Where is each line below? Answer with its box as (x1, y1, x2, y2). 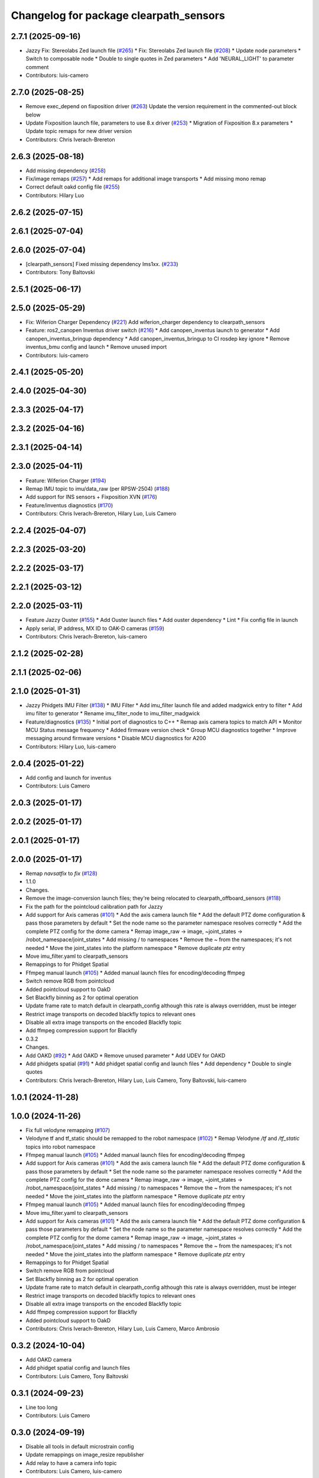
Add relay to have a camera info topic (25, 1459, 118, 1466)
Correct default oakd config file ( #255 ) (25, 183, 121, 190)
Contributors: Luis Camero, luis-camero (25, 1468, 122, 1475)
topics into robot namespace (25, 1143, 96, 1150)
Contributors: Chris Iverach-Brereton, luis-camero (25, 633, 148, 640)
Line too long (25, 1404, 58, 1411)
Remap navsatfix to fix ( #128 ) (25, 870, 97, 877)
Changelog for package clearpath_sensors (11, 9, 226, 22)
